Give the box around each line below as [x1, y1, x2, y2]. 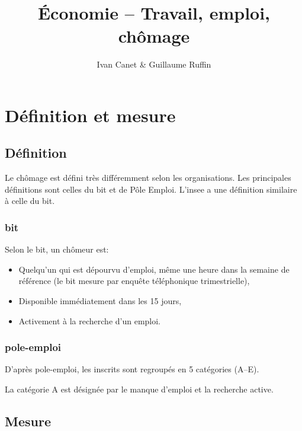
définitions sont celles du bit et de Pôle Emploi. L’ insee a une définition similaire [5, 183, 297, 195]
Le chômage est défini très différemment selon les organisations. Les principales [5, 171, 291, 184]
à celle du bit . [5, 194, 55, 207]
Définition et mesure [5, 103, 176, 127]
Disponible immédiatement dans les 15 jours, [18, 295, 182, 307]
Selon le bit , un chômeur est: [5, 243, 109, 256]
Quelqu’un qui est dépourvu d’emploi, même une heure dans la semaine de [18, 263, 290, 275]
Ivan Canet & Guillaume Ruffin [97, 58, 211, 71]
